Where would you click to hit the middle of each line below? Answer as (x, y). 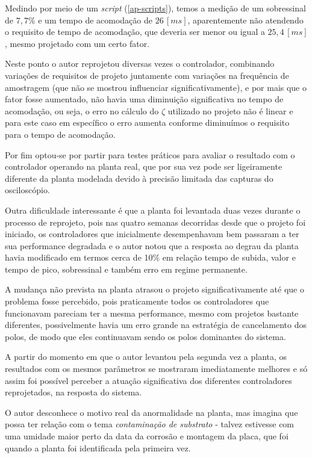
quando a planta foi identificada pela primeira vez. (98, 447)
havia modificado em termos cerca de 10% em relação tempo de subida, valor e (150, 257)
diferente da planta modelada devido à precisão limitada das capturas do (139, 178)
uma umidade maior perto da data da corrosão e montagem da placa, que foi (147, 436)
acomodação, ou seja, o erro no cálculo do (82, 110)
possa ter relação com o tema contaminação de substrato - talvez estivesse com (150, 424)
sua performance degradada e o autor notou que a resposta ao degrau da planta (152, 245)
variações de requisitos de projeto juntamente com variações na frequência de (147, 75)
